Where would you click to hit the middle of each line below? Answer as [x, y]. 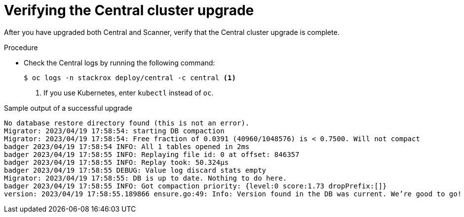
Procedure [21, 47]
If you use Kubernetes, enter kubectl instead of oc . [129, 93]
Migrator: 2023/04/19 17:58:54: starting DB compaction [114, 131]
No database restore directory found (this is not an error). [127, 123]
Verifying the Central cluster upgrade [129, 10]
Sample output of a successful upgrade [68, 108]
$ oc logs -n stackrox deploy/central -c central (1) [130, 77]
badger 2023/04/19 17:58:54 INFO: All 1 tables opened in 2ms [127, 146]
